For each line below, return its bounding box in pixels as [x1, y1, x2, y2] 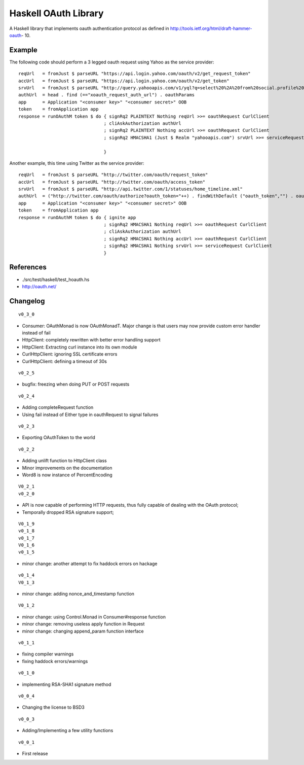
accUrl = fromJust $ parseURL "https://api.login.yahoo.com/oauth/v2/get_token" [18, 78, 230, 84]
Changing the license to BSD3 [22, 704, 85, 710]
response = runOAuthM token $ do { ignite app [18, 215, 136, 220]
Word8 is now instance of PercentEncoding [22, 472, 112, 478]
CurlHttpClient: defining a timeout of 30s [22, 358, 107, 364]
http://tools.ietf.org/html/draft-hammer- [170, 25, 252, 31]
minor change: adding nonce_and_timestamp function [22, 591, 134, 597]
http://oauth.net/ [22, 283, 57, 289]
